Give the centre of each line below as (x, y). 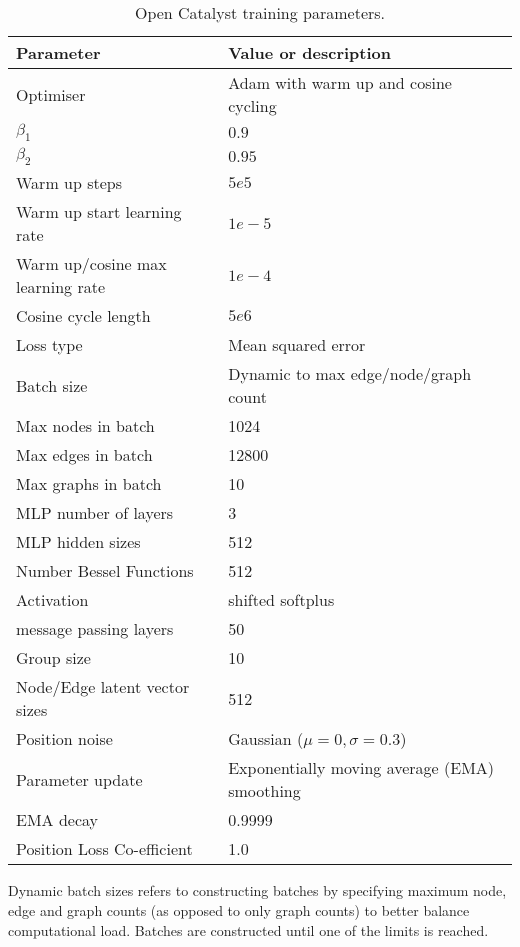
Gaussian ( (266, 739)
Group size (53, 658)
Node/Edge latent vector (103, 687)
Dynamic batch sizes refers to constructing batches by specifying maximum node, (257, 890)
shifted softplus (281, 600)
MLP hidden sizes (78, 542)
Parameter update (79, 779)
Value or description (310, 52)
